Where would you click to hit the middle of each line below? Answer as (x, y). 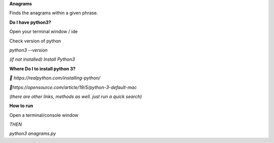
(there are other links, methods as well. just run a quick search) (76, 97)
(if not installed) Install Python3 (42, 59)
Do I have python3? (30, 22)
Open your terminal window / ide (44, 32)
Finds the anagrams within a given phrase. (54, 13)
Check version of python (35, 41)
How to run (21, 106)
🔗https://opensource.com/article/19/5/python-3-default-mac (73, 87)
